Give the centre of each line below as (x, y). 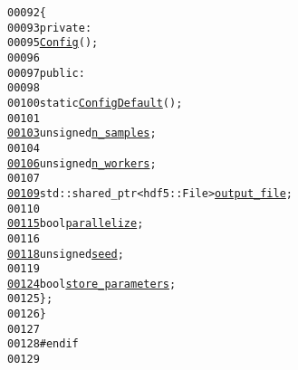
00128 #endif (43, 344)
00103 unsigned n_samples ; (82, 133)
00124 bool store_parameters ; (92, 284)
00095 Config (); (53, 43)
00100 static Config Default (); (95, 103)
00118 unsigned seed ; (66, 254)
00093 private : (50, 28)
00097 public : (46, 73)
